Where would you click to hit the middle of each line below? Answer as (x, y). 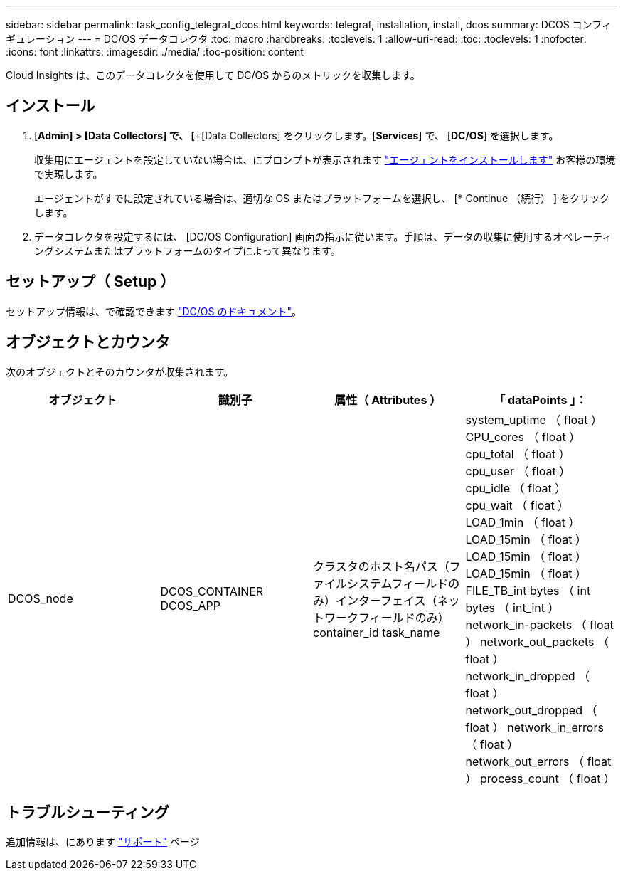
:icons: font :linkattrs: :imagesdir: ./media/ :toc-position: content (155, 52)
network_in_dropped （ (528, 676)
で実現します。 (69, 174)
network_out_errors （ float (538, 761)
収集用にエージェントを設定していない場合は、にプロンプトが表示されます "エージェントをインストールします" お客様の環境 (325, 159)
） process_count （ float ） (540, 778)
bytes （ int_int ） (512, 607)
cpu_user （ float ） (518, 471)
